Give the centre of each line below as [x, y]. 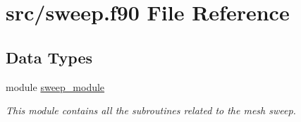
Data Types [49, 57]
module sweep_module [55, 86]
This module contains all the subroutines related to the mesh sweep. [151, 110]
